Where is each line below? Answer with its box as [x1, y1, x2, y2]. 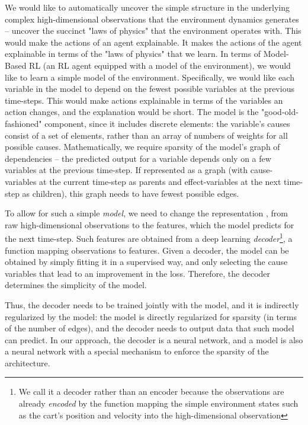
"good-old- [261, 106, 299, 118]
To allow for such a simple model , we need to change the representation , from [5, 207, 288, 219]
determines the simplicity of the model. [5, 279, 147, 291]
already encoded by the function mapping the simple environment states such [18, 397, 299, 410]
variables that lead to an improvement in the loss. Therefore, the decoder [5, 267, 271, 279]
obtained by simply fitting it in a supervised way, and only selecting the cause [5, 255, 288, 268]
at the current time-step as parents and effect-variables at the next [39, 175, 281, 187]
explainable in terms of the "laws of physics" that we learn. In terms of [5, 47, 261, 60]
